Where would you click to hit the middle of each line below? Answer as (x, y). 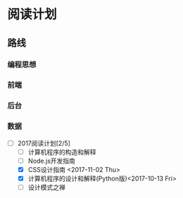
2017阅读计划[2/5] (44, 143)
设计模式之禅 (46, 187)
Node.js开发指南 (52, 161)
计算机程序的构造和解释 (62, 151)
